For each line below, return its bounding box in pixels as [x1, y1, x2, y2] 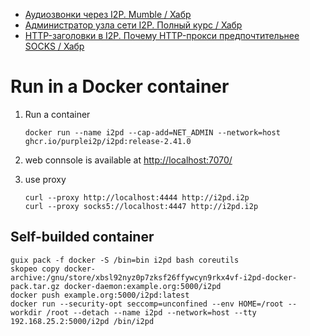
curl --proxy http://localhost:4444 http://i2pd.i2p [24, 192, 250, 203]
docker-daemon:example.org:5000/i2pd [63, 281, 222, 291]
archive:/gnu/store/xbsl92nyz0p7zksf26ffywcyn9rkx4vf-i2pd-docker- [10, 272, 298, 283]
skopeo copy [10, 264, 60, 274]
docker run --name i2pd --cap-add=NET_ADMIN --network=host [24, 127, 281, 138]
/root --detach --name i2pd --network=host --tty [46, 307, 257, 318]
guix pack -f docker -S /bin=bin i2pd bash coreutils [10, 255, 240, 265]
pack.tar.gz [10, 281, 60, 291]
